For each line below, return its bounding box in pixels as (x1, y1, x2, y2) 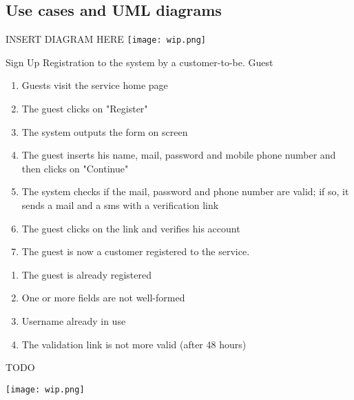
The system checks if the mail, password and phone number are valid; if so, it (21, 184, 349, 199)
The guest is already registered (21, 267, 152, 281)
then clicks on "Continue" (21, 161, 129, 175)
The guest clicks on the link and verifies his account (21, 221, 240, 235)
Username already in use (21, 313, 126, 328)
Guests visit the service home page (21, 78, 168, 92)
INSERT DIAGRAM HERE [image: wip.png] (6, 32, 207, 46)
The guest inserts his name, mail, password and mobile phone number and (21, 148, 336, 162)
